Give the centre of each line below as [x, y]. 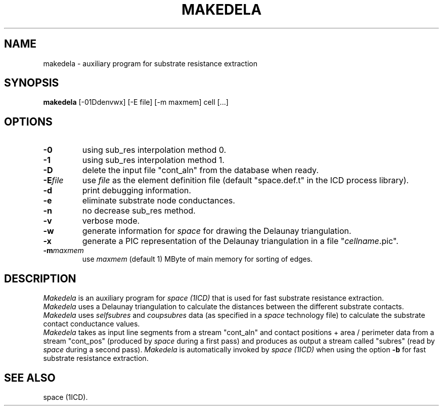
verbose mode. [111, 221]
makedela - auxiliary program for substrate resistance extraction [150, 63]
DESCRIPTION [40, 278]
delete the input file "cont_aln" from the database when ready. [200, 170]
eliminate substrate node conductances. [159, 201]
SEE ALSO [30, 378]
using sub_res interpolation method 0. [154, 150]
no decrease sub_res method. [139, 211]
